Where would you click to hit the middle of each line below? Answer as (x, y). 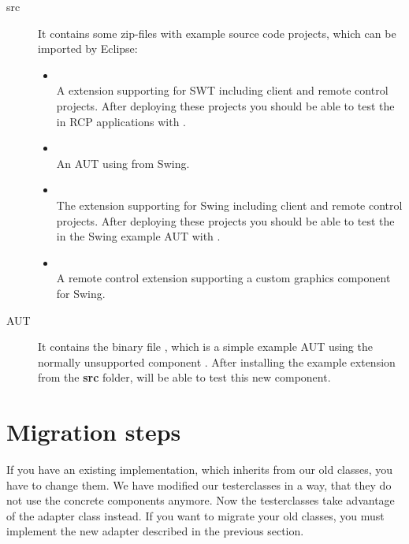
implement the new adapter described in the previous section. (155, 531)
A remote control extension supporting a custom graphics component (223, 278)
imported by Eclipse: (88, 48)
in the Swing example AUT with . (138, 236)
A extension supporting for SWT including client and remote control (222, 90)
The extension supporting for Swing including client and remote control (229, 205)
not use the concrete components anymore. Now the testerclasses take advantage (201, 500)
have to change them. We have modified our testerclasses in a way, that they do (199, 484)
